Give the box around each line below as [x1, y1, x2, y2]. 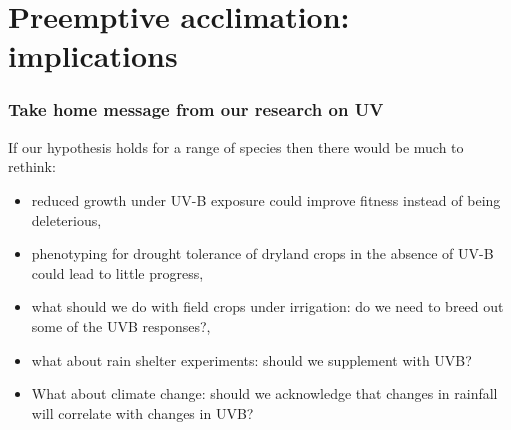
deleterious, [31, 209, 102, 230]
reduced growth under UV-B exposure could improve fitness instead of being [31, 189, 501, 210]
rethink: [8, 156, 56, 177]
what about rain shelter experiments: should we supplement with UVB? [31, 349, 472, 370]
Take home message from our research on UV [8, 97, 384, 122]
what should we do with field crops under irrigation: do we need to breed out [31, 296, 504, 317]
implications [8, 35, 178, 76]
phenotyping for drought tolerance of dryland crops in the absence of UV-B [31, 243, 494, 264]
